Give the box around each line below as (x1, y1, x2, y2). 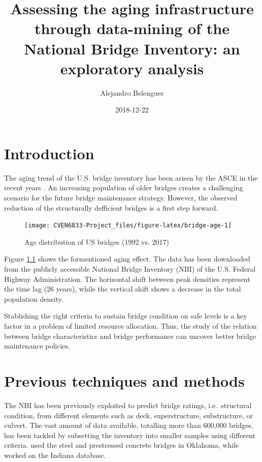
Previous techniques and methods (4, 370, 245, 391)
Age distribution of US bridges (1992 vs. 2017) (24, 236, 169, 247)
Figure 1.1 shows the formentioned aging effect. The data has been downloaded (4, 253, 250, 264)
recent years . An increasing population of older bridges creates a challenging (4, 182, 243, 193)
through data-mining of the (35, 18, 230, 39)
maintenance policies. (4, 340, 70, 351)
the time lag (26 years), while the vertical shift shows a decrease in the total (4, 283, 241, 294)
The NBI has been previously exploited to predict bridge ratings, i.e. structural (4, 399, 252, 410)
